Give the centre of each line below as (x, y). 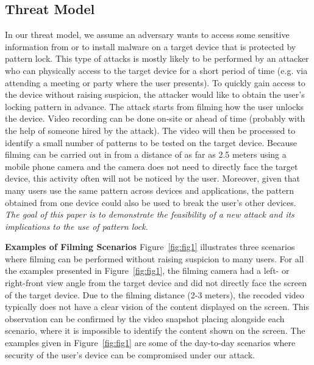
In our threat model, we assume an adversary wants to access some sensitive (147, 35)
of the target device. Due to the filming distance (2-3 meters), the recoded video (155, 294)
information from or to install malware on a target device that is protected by (151, 46)
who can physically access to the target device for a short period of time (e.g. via (156, 70)
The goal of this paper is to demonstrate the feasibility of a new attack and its (150, 214)
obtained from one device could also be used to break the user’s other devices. (151, 202)
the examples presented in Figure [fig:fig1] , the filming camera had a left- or (147, 271)
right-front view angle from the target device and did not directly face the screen (156, 283)
